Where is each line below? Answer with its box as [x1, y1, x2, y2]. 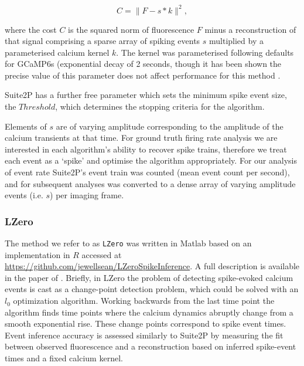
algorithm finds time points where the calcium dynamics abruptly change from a [5, 306, 293, 318]
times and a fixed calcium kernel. [5, 352, 123, 364]
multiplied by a [209, 35, 264, 47]
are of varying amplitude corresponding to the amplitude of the [56, 120, 283, 132]
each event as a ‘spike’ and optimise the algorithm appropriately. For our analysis [5, 154, 297, 167]
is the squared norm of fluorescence [68, 23, 194, 35]
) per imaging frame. [50, 189, 124, 201]
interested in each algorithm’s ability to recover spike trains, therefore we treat [5, 143, 287, 155]
